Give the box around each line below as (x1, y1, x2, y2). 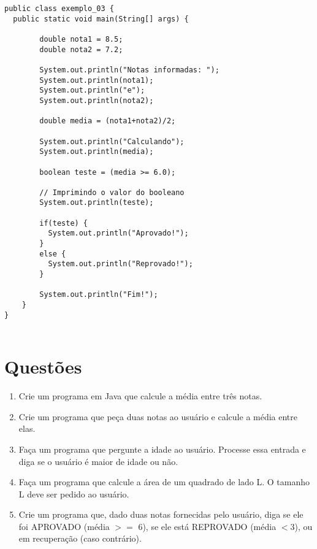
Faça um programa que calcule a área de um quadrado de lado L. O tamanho (18, 475, 310, 488)
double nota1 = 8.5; (39, 34, 123, 44)
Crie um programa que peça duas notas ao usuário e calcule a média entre (18, 410, 298, 423)
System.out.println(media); (39, 147, 154, 156)
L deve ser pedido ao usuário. (18, 487, 129, 500)
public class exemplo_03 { (4, 4, 114, 13)
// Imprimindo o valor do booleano (39, 188, 185, 197)
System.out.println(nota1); (39, 75, 154, 85)
